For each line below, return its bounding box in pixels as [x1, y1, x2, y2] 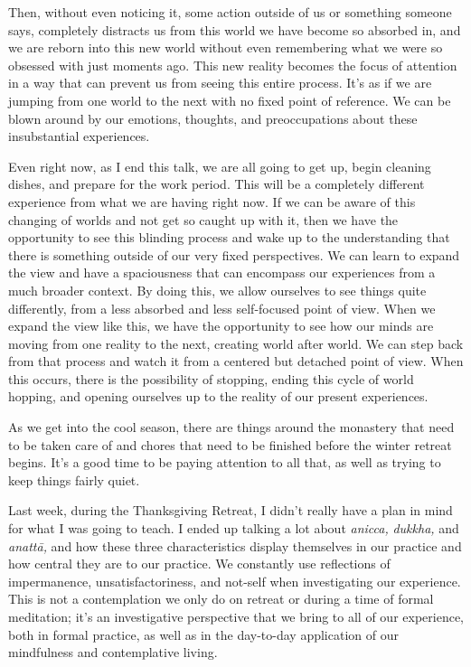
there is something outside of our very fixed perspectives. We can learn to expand [8, 245, 460, 264]
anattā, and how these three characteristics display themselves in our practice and [8, 536, 462, 555]
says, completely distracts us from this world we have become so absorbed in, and [8, 20, 461, 39]
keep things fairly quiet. [8, 470, 140, 489]
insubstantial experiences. [8, 127, 150, 146]
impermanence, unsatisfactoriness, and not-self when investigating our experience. [8, 571, 461, 590]
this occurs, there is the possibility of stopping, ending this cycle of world [8, 369, 414, 388]
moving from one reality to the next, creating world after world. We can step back [8, 333, 464, 352]
